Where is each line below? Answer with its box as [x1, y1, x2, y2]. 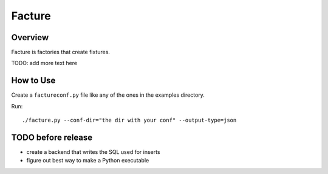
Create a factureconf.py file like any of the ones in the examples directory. [11, 91, 205, 99]
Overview [11, 32, 49, 43]
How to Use [11, 75, 56, 86]
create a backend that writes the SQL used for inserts [26, 148, 160, 156]
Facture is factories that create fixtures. [11, 49, 111, 56]
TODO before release [11, 132, 93, 142]
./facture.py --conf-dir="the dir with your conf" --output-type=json [22, 117, 237, 124]
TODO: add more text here [11, 60, 78, 67]
